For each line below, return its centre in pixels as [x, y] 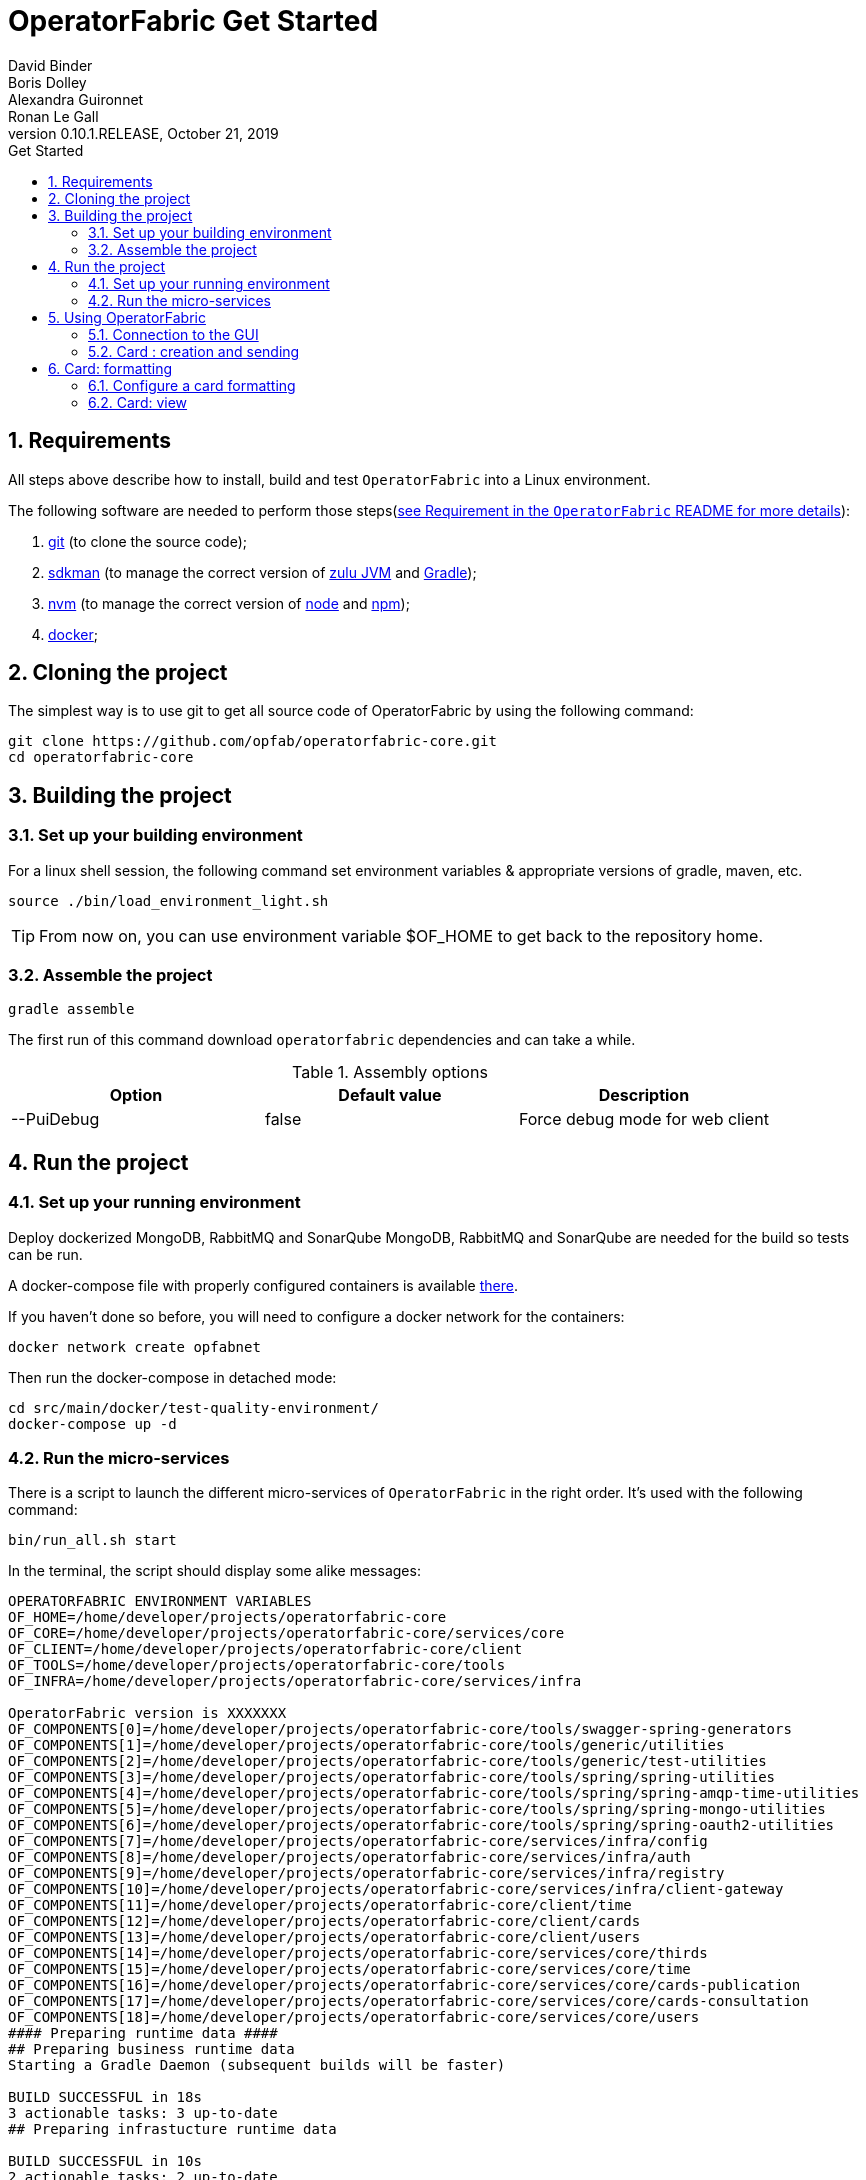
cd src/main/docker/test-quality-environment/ [193, 1407]
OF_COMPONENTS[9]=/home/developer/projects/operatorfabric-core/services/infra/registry [366, 1873]
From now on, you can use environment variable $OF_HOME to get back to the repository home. [401, 935]
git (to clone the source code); [147, 541]
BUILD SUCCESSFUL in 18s [105, 2097]
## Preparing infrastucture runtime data [172, 2129]
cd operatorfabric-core [101, 757]
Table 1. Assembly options [390, 1072]
